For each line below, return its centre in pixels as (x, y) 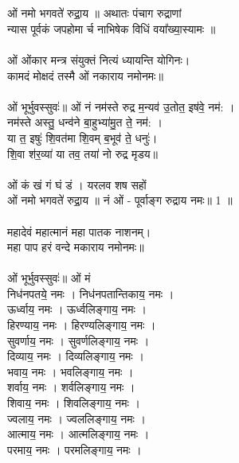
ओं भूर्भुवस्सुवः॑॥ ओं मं (49, 278)
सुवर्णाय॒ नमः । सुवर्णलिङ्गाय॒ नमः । (78, 340)
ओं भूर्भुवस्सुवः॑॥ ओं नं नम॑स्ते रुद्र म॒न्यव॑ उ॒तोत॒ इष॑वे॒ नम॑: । (121, 106)
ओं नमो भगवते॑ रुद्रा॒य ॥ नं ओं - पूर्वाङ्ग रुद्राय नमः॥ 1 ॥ (120, 200)
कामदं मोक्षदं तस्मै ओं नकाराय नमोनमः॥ (85, 75)
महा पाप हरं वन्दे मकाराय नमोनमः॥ (76, 247)
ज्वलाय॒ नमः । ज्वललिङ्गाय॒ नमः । (76, 418)
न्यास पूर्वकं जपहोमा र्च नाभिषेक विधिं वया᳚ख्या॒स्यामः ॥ (112, 28)
